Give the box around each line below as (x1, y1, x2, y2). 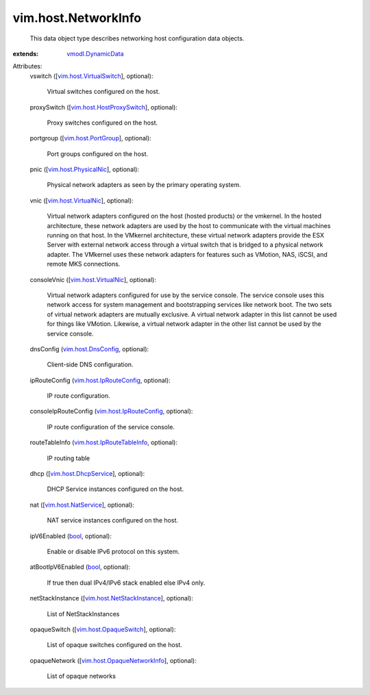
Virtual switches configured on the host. (47, 88, 160, 96)
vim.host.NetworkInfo (12, 10, 142, 25)
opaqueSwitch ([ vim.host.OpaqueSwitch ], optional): (29, 625, 176, 633)
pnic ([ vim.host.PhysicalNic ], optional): (29, 165, 140, 174)
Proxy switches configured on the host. (47, 118, 158, 127)
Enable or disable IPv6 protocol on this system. (47, 548, 180, 555)
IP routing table (47, 454, 90, 462)
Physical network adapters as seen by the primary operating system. (47, 181, 241, 189)
